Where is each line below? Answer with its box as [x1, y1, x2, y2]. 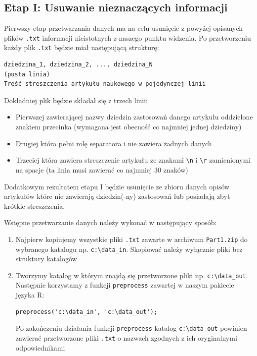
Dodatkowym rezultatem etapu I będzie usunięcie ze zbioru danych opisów [4, 181, 230, 191]
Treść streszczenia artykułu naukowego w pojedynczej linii [4, 80, 206, 88]
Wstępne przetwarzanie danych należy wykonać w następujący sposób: [4, 217, 217, 228]
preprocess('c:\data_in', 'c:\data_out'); [15, 308, 158, 315]
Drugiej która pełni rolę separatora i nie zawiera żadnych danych [15, 138, 212, 148]
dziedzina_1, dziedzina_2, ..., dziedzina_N [4, 61, 153, 68]
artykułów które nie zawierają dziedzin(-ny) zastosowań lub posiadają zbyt [4, 191, 230, 201]
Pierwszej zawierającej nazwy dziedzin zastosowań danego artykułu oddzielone [15, 112, 253, 122]
